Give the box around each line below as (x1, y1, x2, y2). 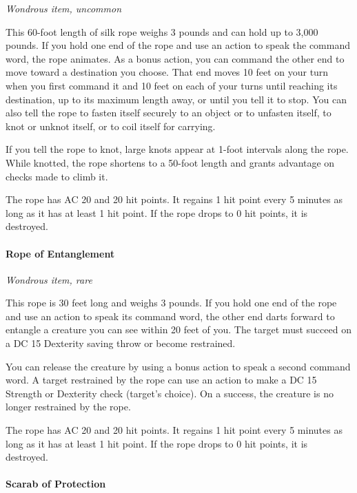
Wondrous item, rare (6, 272, 92, 286)
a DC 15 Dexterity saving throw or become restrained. (6, 336, 236, 350)
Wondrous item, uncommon (6, 1, 122, 15)
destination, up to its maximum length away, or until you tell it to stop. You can (6, 92, 347, 106)
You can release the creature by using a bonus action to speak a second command (6, 359, 351, 373)
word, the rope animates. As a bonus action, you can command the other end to (6, 51, 345, 65)
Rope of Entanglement (6, 246, 115, 260)
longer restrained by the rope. (6, 399, 131, 414)
